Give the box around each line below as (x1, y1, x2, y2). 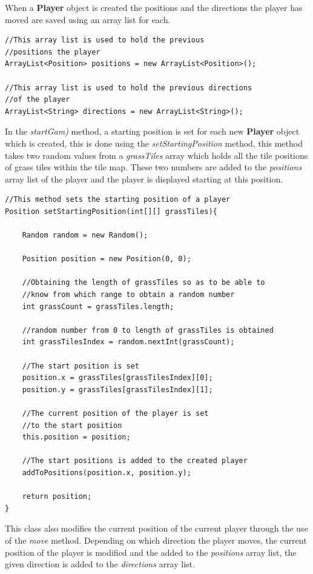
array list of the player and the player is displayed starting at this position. (5, 172, 283, 185)
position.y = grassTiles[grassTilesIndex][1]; (22, 385, 213, 394)
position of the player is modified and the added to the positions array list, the (5, 546, 297, 558)
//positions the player (5, 47, 100, 56)
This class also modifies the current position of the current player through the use (5, 522, 308, 535)
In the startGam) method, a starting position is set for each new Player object (5, 125, 300, 138)
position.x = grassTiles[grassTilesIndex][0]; (22, 373, 213, 382)
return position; (22, 492, 92, 501)
